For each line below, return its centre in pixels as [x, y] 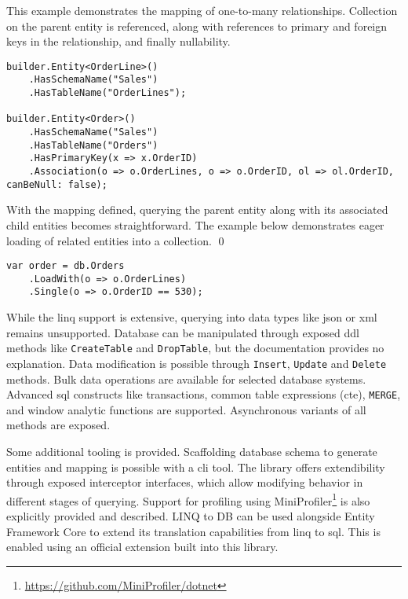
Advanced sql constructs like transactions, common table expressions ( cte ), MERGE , [204, 394]
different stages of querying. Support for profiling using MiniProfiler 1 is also [188, 499]
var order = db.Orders [66, 266]
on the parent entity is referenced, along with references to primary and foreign [197, 26]
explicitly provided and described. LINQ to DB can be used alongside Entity [191, 516]
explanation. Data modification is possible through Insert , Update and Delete [197, 363]
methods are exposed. [58, 425]
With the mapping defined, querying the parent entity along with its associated [197, 209]
